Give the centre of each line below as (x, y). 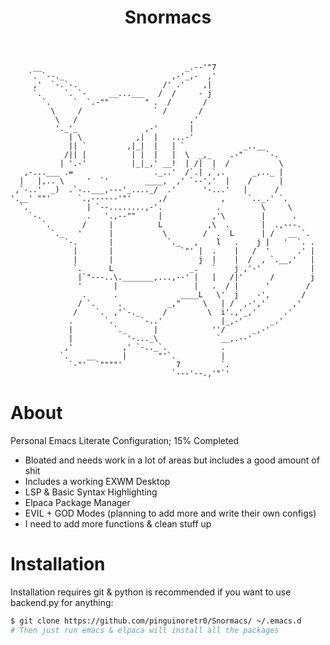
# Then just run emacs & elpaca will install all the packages (145, 630)
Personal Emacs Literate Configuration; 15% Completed (125, 441)
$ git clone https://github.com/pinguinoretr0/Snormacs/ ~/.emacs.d (156, 621)
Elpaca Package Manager (77, 503)
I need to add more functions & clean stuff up (118, 524)
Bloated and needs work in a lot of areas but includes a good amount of (172, 460)
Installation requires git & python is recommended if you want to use (151, 592)
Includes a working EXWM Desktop (97, 482)
